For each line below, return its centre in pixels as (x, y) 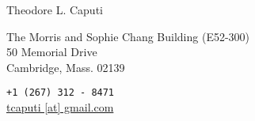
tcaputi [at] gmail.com (60, 107)
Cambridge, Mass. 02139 (66, 67)
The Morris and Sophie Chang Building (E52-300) (128, 36)
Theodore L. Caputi (55, 9)
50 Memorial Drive (52, 52)
